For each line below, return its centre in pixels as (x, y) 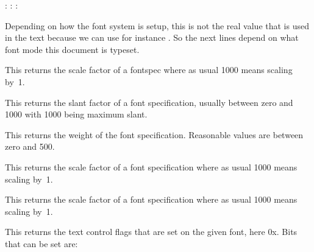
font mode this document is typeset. (72, 49)
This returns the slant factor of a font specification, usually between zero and (149, 102)
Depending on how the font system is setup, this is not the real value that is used (157, 25)
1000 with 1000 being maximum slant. (76, 114)
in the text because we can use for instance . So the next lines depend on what (152, 37)
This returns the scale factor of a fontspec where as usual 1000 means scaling (149, 70)
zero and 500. (30, 146)
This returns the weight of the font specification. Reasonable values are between (154, 134)
